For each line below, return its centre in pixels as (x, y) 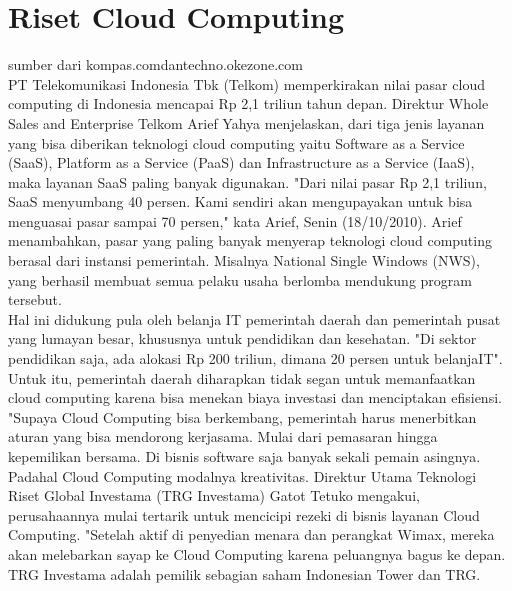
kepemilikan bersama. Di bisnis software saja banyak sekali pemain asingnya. (244, 456)
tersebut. (35, 299)
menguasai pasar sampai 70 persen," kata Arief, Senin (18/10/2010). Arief (235, 220)
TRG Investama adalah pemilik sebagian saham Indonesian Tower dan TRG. (244, 573)
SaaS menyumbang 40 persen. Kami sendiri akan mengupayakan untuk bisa (240, 201)
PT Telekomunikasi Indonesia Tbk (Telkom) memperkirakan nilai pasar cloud (246, 83)
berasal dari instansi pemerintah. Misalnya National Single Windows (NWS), (244, 260)
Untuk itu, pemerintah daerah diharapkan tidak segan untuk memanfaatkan (242, 377)
